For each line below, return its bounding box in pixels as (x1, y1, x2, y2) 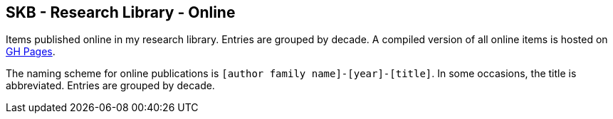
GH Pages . (6, 45, 56, 58)
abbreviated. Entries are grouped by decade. (6, 79, 215, 92)
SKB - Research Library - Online (6, 4, 236, 21)
